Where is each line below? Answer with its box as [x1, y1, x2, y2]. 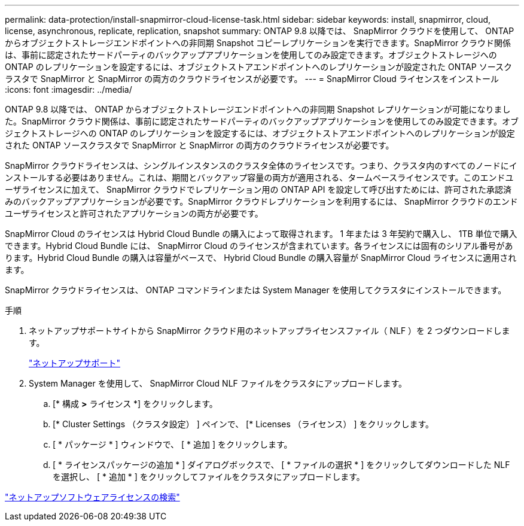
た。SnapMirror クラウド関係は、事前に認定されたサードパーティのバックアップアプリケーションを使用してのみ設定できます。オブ [5, 116, 519, 126]
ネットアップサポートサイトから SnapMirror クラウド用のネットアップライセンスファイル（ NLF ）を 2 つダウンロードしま [29, 326, 510, 336]
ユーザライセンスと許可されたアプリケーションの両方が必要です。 [5, 208, 263, 218]
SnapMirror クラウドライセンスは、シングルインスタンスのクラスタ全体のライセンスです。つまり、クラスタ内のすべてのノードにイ [5, 160, 517, 171]
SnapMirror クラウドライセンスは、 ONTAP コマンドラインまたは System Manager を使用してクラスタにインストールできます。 [5, 285, 507, 295]
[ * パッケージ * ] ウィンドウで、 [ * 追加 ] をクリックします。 [53, 439, 293, 449]
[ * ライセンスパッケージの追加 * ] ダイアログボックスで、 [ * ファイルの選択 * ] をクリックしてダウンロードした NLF [53, 460, 510, 470]
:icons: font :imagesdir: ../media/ [5, 84, 132, 95]
